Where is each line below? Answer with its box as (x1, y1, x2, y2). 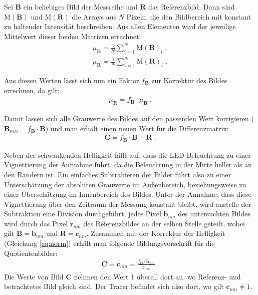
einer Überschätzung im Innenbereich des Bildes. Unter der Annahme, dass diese (4, 189, 251, 199)
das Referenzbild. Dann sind (148, 2, 235, 12)
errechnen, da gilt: (4, 85, 60, 95)
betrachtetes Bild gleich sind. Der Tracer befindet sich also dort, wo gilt (4, 281, 224, 291)
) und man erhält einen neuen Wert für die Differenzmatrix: (45, 123, 229, 133)
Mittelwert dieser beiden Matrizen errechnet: (4, 31, 141, 41)
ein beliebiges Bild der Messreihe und (23, 2, 138, 12)
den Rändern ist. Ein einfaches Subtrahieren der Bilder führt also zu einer (4, 169, 231, 179)
